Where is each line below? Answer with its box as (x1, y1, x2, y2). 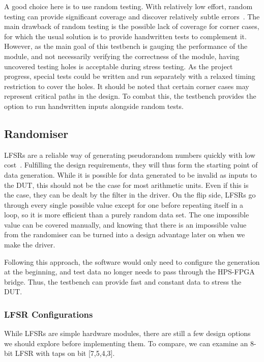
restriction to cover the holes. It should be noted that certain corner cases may (4, 80, 249, 91)
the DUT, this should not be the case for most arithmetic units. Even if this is (4, 179, 249, 190)
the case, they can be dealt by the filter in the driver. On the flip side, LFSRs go (4, 189, 256, 200)
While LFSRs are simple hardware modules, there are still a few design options (4, 328, 251, 339)
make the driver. (4, 239, 55, 250)
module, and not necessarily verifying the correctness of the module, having (4, 50, 240, 61)
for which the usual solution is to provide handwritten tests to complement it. (4, 31, 247, 41)
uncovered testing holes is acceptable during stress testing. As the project (4, 61, 233, 71)
